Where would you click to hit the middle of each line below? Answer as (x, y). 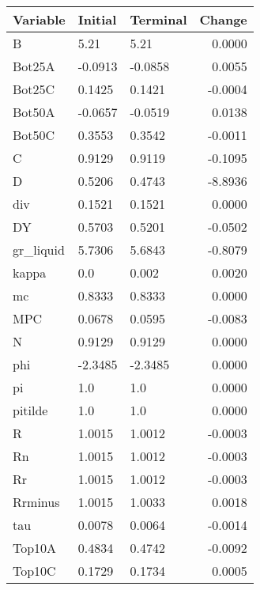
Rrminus (36, 502)
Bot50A (34, 112)
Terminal (158, 19)
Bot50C (34, 135)
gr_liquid (39, 250)
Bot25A (34, 66)
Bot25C (34, 89)
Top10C (34, 571)
